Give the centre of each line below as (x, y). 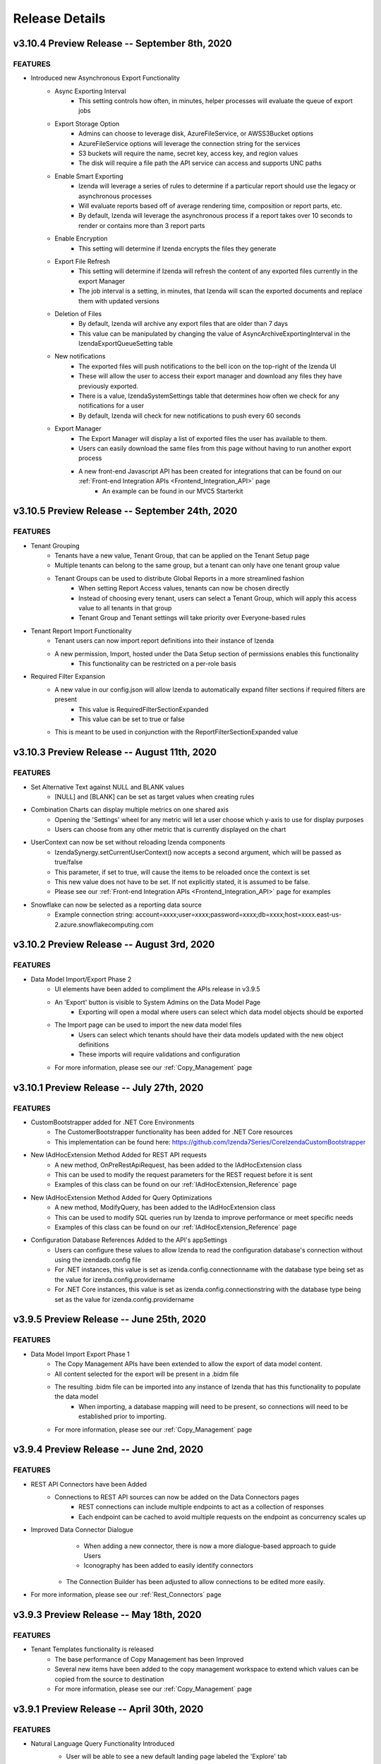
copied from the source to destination (109, 1679)
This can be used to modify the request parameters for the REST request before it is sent (184, 1174)
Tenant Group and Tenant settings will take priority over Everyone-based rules (192, 618)
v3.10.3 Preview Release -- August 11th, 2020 (115, 753)
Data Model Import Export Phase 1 (80, 1354)
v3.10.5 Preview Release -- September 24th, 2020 (125, 511)
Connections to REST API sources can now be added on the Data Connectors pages (177, 1497)
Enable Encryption (81, 238)
